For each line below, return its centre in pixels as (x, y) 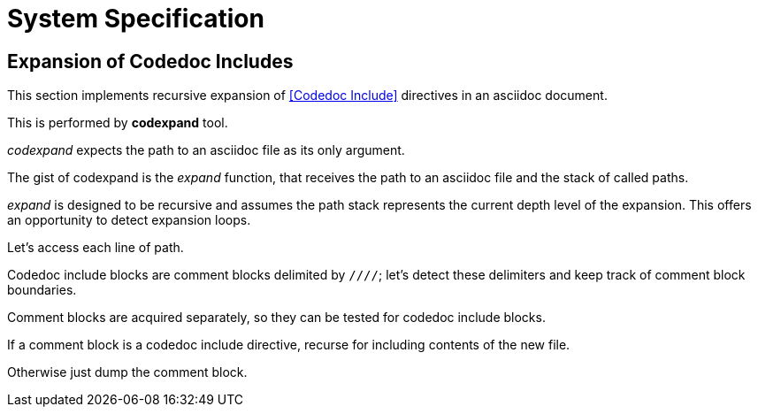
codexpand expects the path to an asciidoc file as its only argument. (206, 150)
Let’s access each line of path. (96, 248)
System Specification (136, 19)
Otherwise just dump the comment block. (127, 372)
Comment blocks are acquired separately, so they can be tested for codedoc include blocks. (276, 318)
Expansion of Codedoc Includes (150, 61)
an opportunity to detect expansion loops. (129, 220)
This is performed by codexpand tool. (118, 123)
